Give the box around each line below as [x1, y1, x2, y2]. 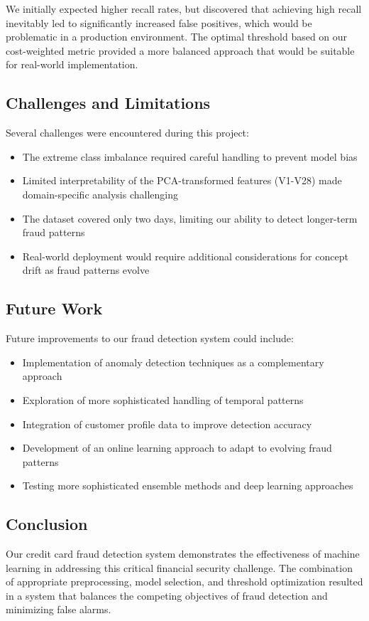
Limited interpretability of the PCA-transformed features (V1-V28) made [22, 173, 342, 188]
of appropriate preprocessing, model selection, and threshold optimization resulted [6, 574, 363, 589]
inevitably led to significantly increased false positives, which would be [6, 15, 312, 30]
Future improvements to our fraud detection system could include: [6, 331, 294, 346]
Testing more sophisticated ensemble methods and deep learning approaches [22, 478, 353, 493]
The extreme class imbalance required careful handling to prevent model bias [22, 149, 358, 164]
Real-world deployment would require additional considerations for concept [22, 248, 348, 263]
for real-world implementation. [6, 57, 138, 72]
